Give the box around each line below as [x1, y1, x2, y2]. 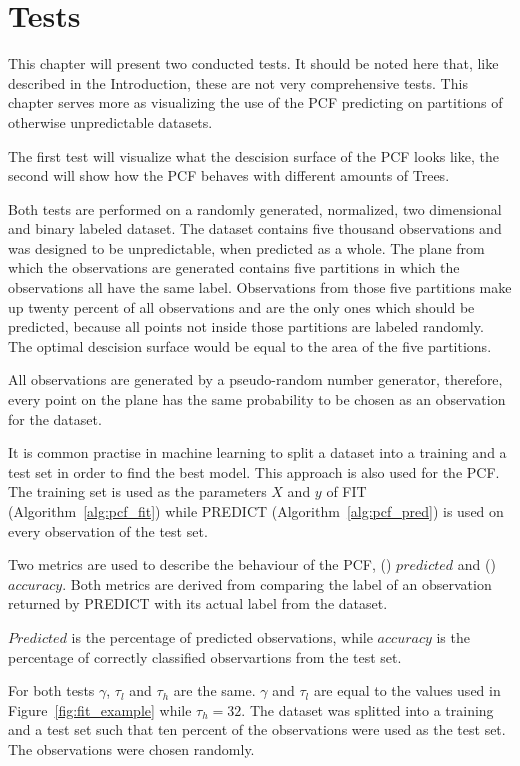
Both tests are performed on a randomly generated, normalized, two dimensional [8, 198, 502, 219]
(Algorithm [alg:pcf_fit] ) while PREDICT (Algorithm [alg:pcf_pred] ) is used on [8, 501, 504, 521]
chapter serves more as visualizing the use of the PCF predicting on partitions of [8, 92, 503, 113]
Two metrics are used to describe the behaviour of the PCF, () [8, 554, 392, 575]
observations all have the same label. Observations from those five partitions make [8, 277, 512, 298]
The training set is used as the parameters [8, 481, 267, 502]
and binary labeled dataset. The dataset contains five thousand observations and [8, 218, 502, 239]
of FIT [326, 481, 367, 502]
